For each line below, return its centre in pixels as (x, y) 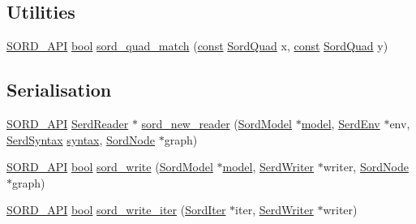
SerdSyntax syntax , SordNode (81, 139)
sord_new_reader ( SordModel (217, 123)
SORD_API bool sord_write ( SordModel (110, 167)
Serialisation (59, 90)
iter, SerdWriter (274, 210)
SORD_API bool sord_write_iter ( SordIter (116, 210)
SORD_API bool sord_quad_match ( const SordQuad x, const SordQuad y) (197, 46)
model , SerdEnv (341, 123)
